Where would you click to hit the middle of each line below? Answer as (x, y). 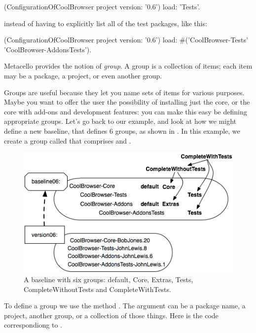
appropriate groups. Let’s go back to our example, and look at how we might (120, 121)
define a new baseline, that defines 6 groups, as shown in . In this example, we (122, 130)
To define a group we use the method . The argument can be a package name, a (125, 306)
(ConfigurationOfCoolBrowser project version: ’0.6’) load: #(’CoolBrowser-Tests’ (126, 40)
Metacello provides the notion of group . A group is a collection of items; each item (128, 66)
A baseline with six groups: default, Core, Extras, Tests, (109, 279)
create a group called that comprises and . (68, 140)
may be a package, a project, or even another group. (83, 75)
